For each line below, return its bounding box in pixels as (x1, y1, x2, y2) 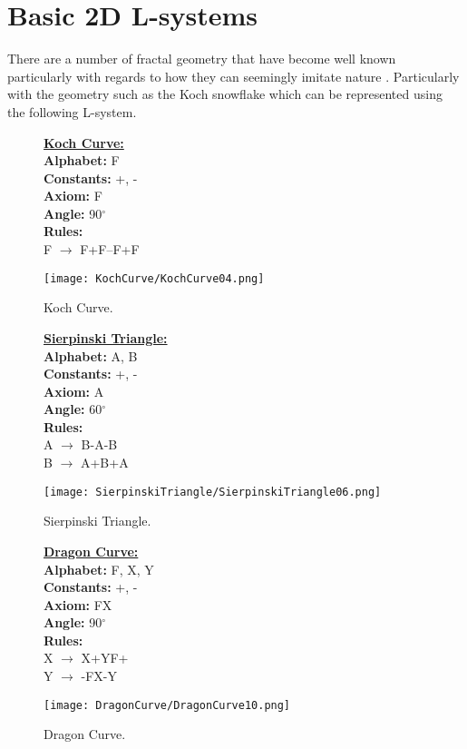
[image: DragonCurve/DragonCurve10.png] (44, 698, 291, 712)
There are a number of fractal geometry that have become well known (7, 49, 396, 68)
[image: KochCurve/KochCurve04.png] (44, 271, 265, 285)
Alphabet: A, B (44, 346, 138, 365)
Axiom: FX (44, 595, 112, 614)
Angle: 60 (44, 399, 102, 419)
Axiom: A (44, 381, 104, 400)
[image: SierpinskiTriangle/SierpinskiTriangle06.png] (44, 485, 382, 498)
